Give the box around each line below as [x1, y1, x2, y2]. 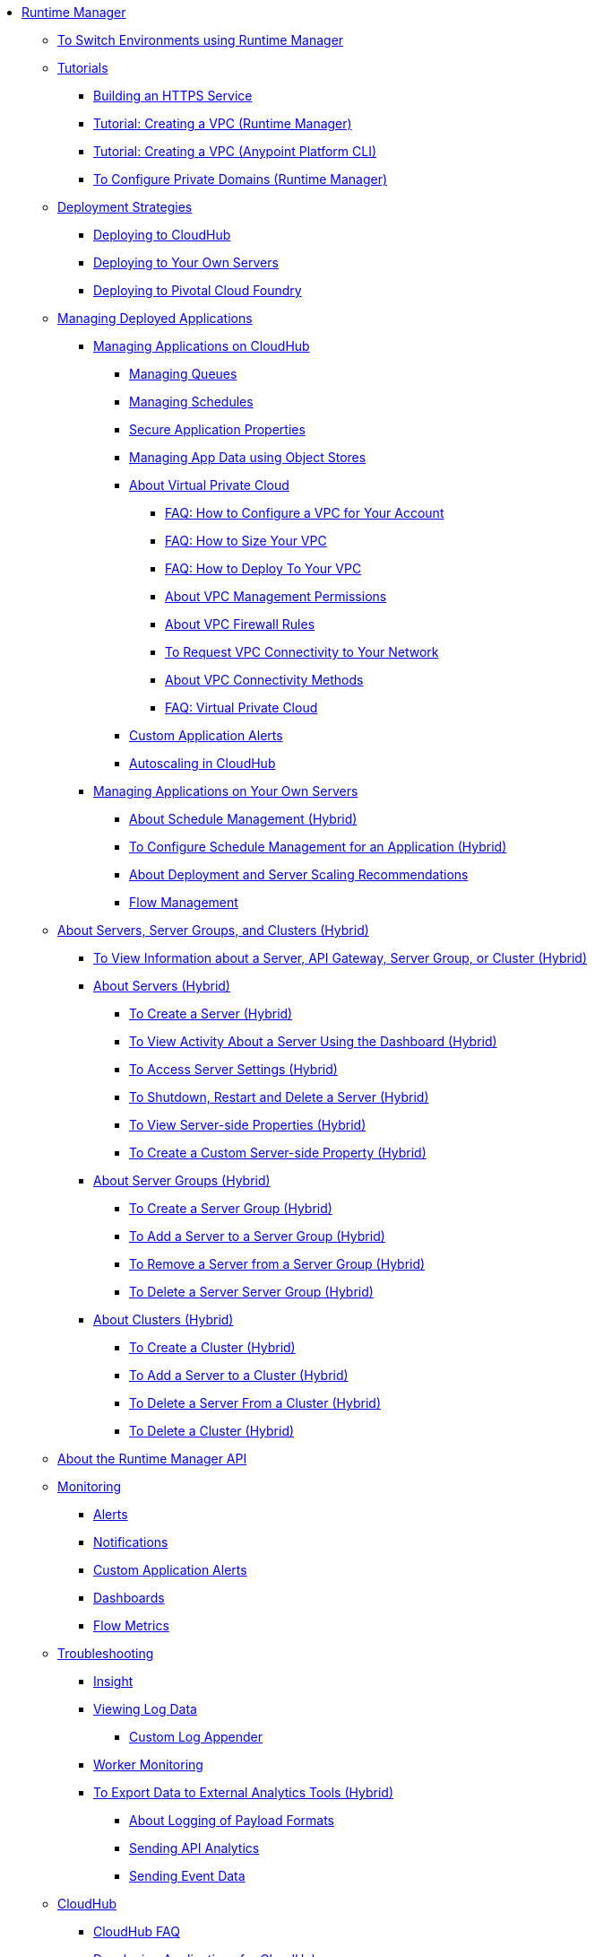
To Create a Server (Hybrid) [129, 1006, 293, 1021]
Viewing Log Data [93, 1701, 197, 1717]
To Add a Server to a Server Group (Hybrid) [129, 1228, 385, 1244]
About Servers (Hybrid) [93, 978, 230, 993]
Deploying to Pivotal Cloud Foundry [93, 283, 302, 298]
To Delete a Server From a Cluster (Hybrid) [129, 1395, 381, 1411]
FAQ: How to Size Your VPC [165, 533, 327, 548]
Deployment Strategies [57, 199, 193, 214]
